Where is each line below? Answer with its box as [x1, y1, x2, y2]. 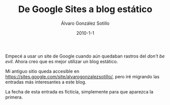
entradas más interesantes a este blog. [5, 79, 87, 85]
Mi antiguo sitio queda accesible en [5, 68, 80, 74]
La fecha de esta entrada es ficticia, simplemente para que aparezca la [5, 88, 154, 94]
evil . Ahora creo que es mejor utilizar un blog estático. [5, 58, 118, 64]
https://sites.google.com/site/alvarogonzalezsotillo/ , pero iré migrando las [5, 73, 160, 79]
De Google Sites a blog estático [18, 4, 153, 15]
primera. [5, 94, 23, 100]
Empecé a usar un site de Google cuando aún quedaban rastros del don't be [5, 53, 165, 59]
